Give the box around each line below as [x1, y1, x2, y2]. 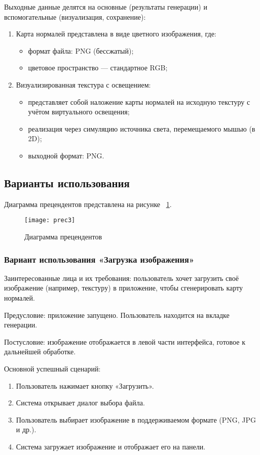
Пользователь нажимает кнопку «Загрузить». [16, 380, 154, 391]
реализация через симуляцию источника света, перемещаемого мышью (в [28, 123, 255, 134]
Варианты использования [4, 175, 130, 190]
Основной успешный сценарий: [4, 363, 101, 374]
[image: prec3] [24, 217, 76, 224]
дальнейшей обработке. [4, 346, 76, 357]
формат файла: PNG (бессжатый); [28, 45, 134, 56]
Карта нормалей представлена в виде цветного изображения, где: [16, 28, 216, 39]
